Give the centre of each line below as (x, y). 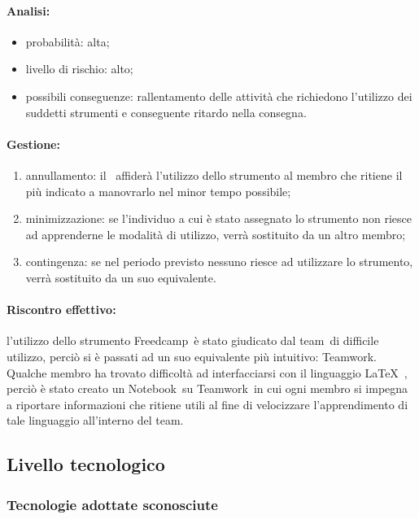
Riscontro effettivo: (61, 310)
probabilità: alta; (68, 41)
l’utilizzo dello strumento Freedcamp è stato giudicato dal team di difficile (193, 340)
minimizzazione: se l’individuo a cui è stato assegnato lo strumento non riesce (218, 218)
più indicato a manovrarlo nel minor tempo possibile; (158, 191)
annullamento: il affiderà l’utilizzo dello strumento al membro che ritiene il (214, 174)
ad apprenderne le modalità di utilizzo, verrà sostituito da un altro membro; (216, 234)
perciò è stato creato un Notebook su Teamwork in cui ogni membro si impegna (207, 388)
